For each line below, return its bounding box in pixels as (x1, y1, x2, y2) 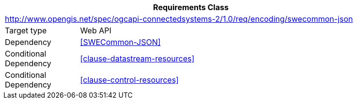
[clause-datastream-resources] (80, 54, 195, 63)
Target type (5, 26, 47, 35)
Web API (80, 26, 111, 35)
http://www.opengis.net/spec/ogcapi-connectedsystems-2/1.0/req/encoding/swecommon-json (5, 14, 353, 24)
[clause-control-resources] (80, 75, 179, 85)
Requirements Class (153, 2, 229, 12)
